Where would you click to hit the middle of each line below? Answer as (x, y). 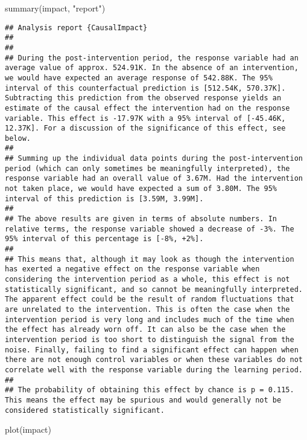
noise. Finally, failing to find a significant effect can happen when (152, 350)
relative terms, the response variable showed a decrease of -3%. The (150, 229)
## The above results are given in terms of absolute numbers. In (141, 219)
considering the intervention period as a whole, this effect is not (147, 279)
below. (18, 138)
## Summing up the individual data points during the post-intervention (154, 159)
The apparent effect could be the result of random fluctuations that (150, 299)
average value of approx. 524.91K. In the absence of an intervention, (152, 68)
